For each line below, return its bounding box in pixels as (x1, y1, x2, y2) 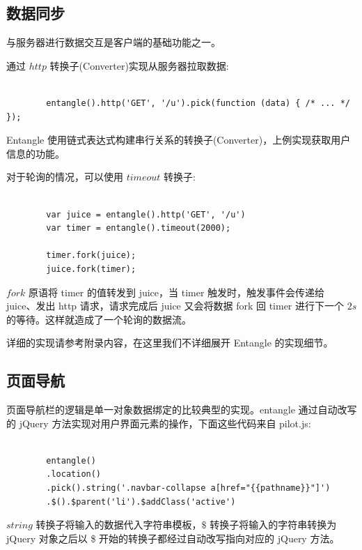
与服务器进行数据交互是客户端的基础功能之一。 (6, 35, 221, 49)
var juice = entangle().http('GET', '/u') (46, 209, 246, 220)
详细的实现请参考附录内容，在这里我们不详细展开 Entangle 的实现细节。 (6, 335, 333, 350)
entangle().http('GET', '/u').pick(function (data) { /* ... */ (46, 98, 350, 108)
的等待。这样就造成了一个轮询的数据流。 (6, 312, 191, 326)
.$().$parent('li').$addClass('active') (46, 496, 236, 507)
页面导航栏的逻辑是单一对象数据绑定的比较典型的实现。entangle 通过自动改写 (6, 402, 357, 417)
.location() (46, 469, 102, 480)
